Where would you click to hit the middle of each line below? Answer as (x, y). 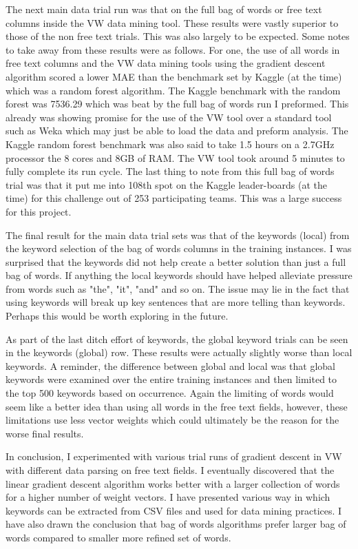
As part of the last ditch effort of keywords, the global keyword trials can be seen (177, 339)
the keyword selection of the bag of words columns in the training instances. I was (179, 248)
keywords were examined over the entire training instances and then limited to (171, 379)
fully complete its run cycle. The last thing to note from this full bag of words (170, 171)
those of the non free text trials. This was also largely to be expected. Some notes (178, 36)
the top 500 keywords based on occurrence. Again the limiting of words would (170, 393)
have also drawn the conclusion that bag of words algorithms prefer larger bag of (176, 524)
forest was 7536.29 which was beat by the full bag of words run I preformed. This (177, 104)
